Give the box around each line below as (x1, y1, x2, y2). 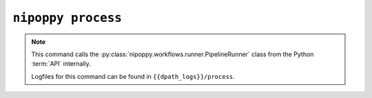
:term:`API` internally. (31, 60, 91, 68)
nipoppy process (12, 10, 122, 25)
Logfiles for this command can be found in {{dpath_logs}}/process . (31, 72, 236, 80)
